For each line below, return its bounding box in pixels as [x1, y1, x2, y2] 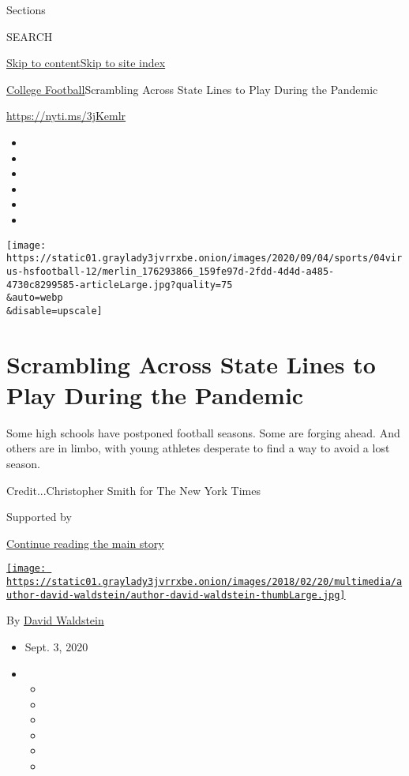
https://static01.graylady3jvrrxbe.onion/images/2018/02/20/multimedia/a [6, 576, 403, 587]
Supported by [6, 508, 72, 525]
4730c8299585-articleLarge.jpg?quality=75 [6, 279, 233, 291]
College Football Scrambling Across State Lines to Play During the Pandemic [6, 81, 378, 97]
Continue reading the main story [6, 534, 164, 551]
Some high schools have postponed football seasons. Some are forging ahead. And [6, 424, 400, 440]
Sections [6, 2, 46, 17]
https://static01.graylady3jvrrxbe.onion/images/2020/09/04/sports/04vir [6, 253, 403, 264]
